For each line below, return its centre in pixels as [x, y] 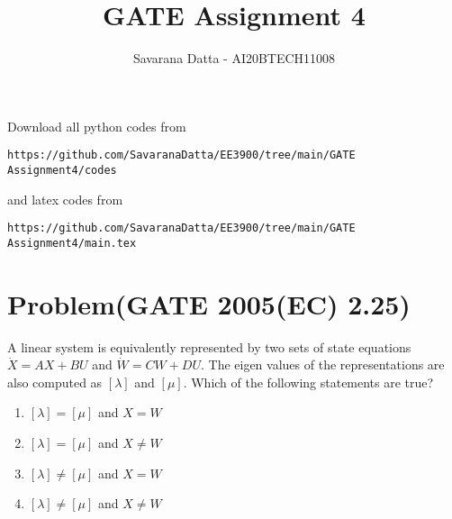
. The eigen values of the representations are [322, 364]
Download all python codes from [97, 126]
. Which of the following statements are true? [308, 382]
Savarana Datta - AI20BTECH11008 [234, 58]
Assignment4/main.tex [72, 243]
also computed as [55, 382]
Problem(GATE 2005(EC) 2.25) [209, 303]
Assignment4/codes [62, 170]
